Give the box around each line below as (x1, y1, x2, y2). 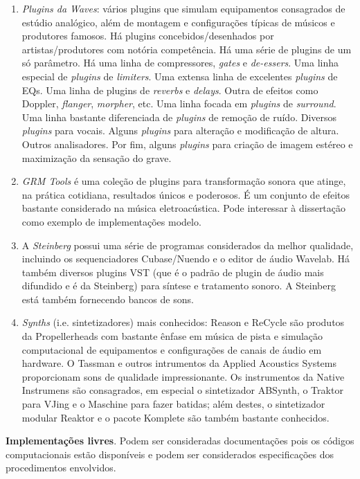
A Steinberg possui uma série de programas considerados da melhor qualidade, (21, 237, 354, 252)
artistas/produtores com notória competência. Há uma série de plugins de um (21, 42, 352, 56)
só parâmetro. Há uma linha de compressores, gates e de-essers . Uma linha (21, 55, 339, 70)
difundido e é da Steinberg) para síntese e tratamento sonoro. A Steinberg (21, 278, 336, 293)
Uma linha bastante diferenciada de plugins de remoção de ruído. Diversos (21, 109, 337, 124)
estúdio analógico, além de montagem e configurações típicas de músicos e (21, 15, 335, 29)
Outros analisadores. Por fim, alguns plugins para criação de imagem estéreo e (21, 136, 353, 151)
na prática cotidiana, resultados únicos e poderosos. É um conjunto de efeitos (21, 187, 350, 201)
